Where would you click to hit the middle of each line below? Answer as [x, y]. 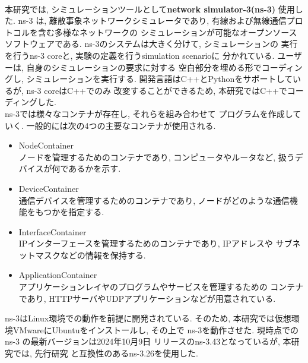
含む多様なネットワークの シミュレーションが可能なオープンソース [167, 32]
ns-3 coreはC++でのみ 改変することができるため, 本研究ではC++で [157, 90]
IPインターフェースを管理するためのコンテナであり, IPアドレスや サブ [155, 243]
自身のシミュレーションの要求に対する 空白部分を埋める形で [144, 67]
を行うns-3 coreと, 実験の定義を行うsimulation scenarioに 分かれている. [140, 55]
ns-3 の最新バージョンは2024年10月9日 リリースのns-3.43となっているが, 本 [148, 341]
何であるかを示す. [86, 168]
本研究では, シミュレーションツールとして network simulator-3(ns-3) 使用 [150, 9]
